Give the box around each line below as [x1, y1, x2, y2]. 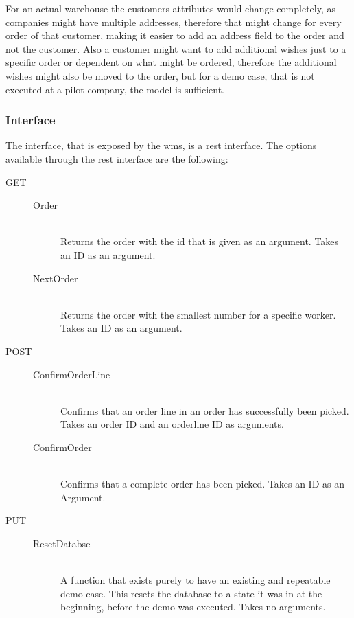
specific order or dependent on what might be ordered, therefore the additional [5, 55, 337, 69]
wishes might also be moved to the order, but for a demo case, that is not [5, 68, 315, 82]
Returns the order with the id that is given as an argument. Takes [60, 234, 339, 249]
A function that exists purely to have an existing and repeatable [60, 573, 331, 587]
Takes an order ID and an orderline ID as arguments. [60, 417, 284, 431]
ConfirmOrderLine [33, 367, 110, 381]
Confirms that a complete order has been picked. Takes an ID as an [60, 477, 344, 491]
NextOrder [33, 271, 78, 285]
